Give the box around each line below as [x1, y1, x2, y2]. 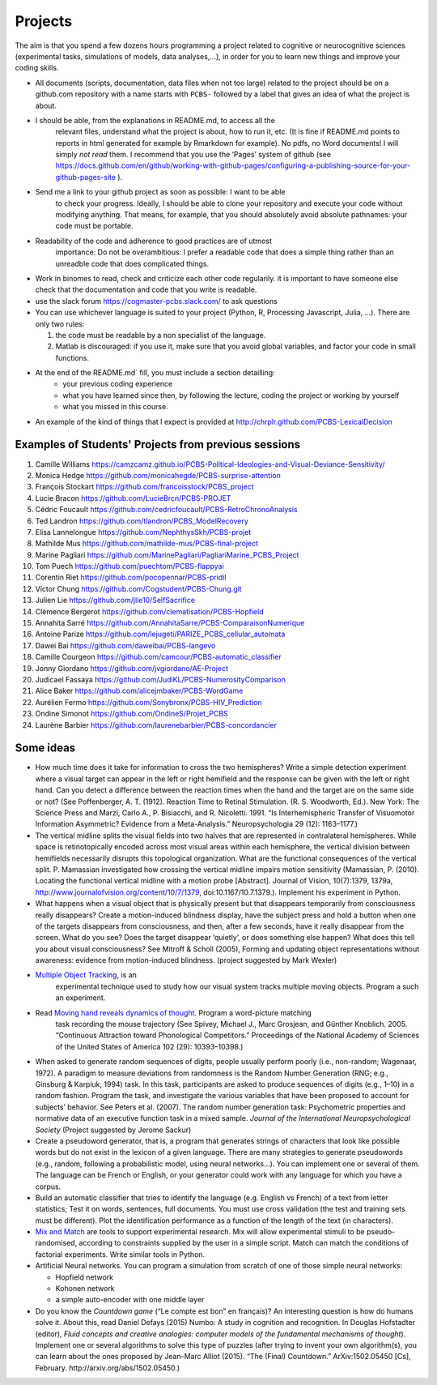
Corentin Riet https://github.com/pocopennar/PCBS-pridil [35, 572, 227, 583]
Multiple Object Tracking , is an [35, 970, 138, 980]
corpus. [35, 1182, 62, 1191]
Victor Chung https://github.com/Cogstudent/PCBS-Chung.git [35, 583, 242, 593]
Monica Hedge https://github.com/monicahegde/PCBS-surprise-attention [35, 470, 281, 480]
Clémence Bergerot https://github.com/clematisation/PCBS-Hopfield [35, 606, 264, 616]
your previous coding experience [62, 379, 173, 389]
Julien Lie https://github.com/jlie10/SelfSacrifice [35, 596, 196, 605]
